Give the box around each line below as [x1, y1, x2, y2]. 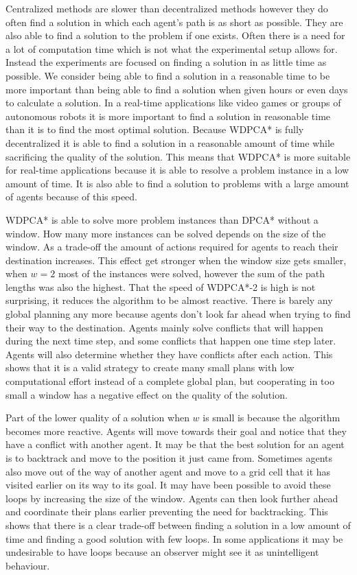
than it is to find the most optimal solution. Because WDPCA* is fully [5, 122, 304, 137]
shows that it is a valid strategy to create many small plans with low [5, 360, 295, 375]
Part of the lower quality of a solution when [5, 410, 189, 425]
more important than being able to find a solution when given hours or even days [5, 82, 348, 96]
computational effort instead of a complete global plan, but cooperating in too [5, 374, 334, 388]
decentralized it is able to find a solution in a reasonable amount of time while [5, 135, 335, 150]
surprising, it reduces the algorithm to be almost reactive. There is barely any [5, 293, 333, 307]
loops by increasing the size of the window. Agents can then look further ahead [5, 491, 338, 505]
